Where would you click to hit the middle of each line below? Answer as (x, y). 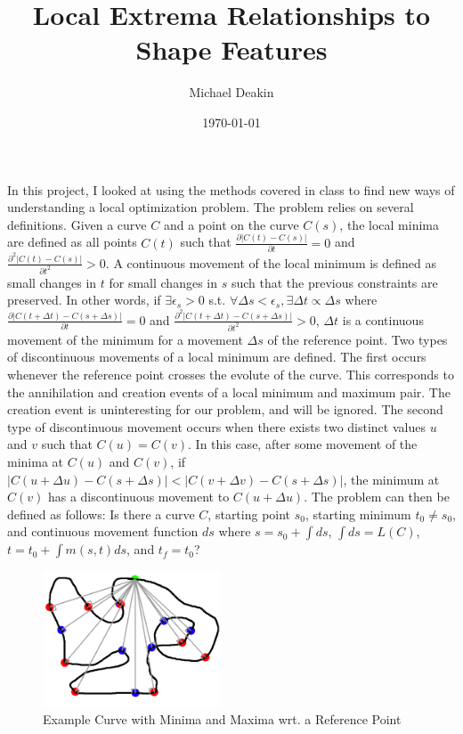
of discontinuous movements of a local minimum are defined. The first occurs (217, 357)
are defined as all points (72, 242)
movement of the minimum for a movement (125, 339)
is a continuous (383, 319)
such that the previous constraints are (334, 282)
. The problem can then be (377, 497)
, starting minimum (358, 514)
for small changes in (163, 282)
